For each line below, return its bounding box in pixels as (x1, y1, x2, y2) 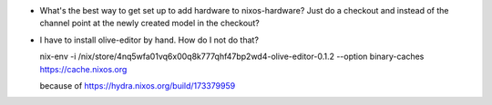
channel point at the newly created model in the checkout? (39, 18, 260, 29)
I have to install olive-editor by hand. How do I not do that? (39, 34, 260, 45)
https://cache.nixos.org (39, 63, 128, 74)
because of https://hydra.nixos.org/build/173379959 (39, 80, 236, 91)
